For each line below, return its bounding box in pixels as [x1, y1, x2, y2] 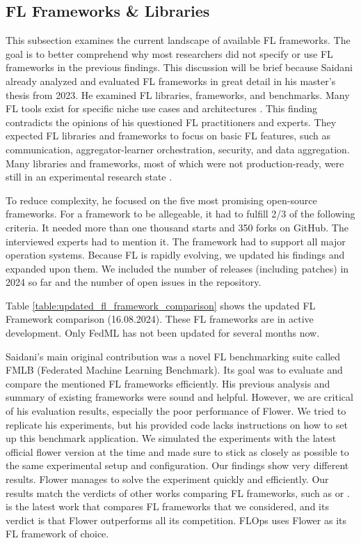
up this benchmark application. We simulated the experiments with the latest [6, 431, 337, 445]
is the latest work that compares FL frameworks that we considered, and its [6, 499, 329, 514]
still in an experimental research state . [6, 169, 173, 184]
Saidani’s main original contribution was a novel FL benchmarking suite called [6, 349, 341, 363]
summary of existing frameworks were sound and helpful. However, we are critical [6, 390, 353, 404]
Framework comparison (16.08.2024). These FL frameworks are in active [6, 312, 314, 326]
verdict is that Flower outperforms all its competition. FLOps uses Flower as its [6, 512, 346, 527]
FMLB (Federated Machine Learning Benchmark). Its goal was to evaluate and [6, 362, 343, 377]
